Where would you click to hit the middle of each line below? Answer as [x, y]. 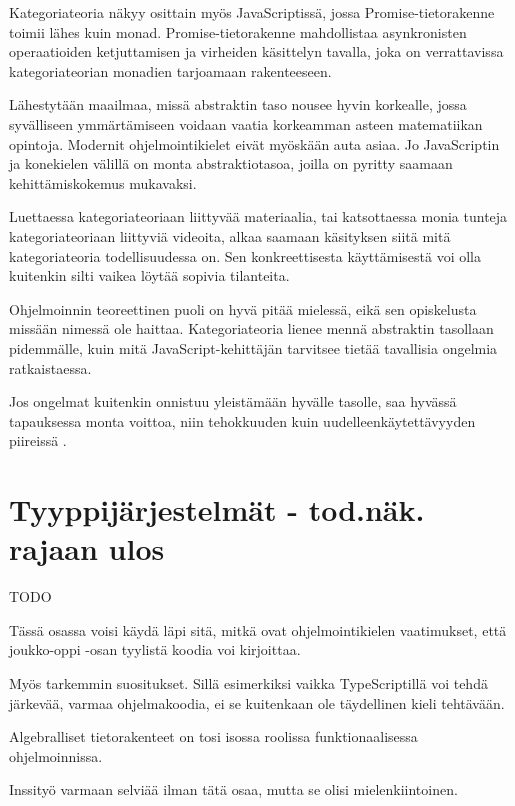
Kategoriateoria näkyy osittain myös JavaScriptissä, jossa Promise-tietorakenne [252, 12]
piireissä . [38, 440]
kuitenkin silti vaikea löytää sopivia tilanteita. [149, 275]
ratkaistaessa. [50, 367]
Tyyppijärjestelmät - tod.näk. [217, 509]
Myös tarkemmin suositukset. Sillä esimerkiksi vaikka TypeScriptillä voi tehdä [248, 682]
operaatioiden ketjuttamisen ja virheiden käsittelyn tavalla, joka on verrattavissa [256, 51]
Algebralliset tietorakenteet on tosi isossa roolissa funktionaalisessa [213, 736]
